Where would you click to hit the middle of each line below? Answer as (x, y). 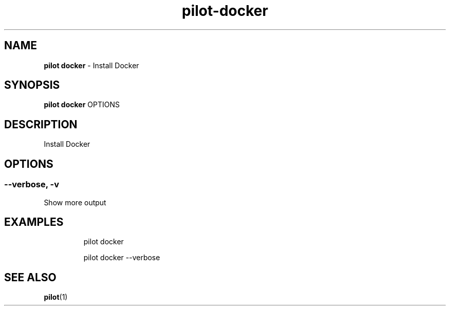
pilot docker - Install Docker (91, 65)
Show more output (75, 202)
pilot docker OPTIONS (82, 105)
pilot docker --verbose (122, 258)
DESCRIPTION (41, 124)
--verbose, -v (32, 185)
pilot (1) (56, 297)
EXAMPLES (34, 222)
